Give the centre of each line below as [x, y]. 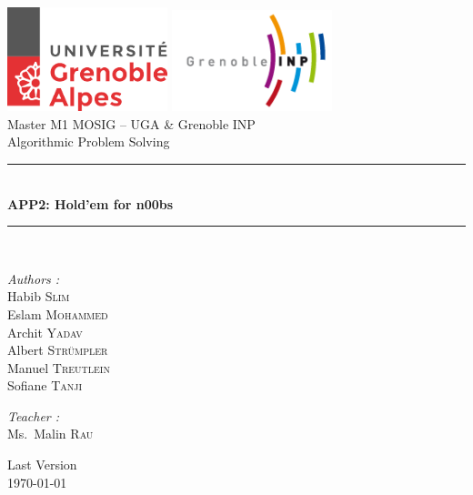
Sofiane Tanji [45, 385]
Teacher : [34, 415]
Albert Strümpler [58, 350]
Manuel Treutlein [59, 367]
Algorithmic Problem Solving [89, 141]
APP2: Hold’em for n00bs [91, 203]
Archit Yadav [45, 332]
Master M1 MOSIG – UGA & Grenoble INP [131, 123]
